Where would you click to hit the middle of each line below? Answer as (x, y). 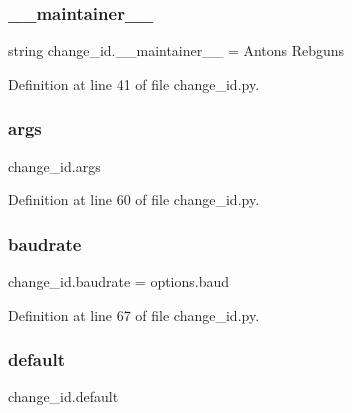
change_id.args (54, 165)
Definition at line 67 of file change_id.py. (134, 314)
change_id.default (63, 396)
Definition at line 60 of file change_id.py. (134, 199)
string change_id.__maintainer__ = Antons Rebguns (176, 50)
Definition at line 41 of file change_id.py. (134, 83)
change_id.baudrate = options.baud (119, 281)
